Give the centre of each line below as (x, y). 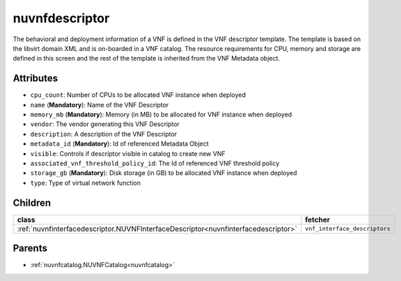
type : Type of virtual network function (85, 183)
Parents (30, 249)
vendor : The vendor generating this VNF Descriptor (105, 124)
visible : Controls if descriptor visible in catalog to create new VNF (128, 153)
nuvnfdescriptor (61, 18)
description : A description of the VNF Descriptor (104, 134)
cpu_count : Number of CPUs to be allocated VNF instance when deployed (138, 95)
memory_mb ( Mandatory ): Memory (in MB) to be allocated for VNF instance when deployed (161, 114)
